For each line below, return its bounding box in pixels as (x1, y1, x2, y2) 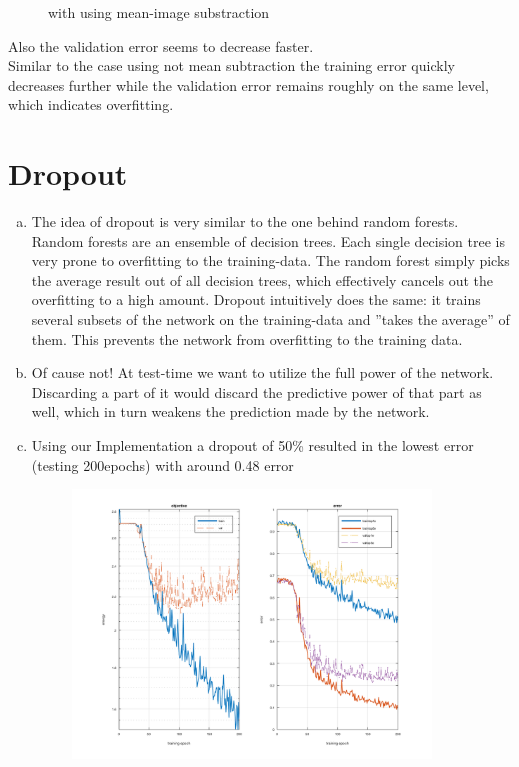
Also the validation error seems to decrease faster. (8, 35, 314, 56)
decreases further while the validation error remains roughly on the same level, (8, 74, 489, 95)
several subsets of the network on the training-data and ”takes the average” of (31, 309, 510, 330)
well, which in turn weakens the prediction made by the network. (31, 401, 430, 422)
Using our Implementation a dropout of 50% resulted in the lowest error (31, 435, 474, 456)
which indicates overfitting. (8, 94, 174, 115)
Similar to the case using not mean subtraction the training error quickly (8, 55, 455, 76)
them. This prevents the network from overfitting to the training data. (31, 328, 463, 349)
